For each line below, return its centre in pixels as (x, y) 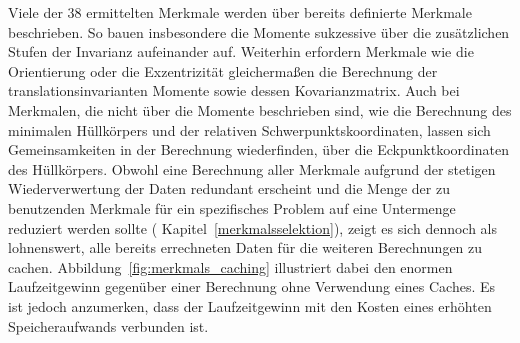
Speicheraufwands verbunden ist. (108, 325)
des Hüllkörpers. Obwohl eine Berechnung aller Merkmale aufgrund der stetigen (252, 168)
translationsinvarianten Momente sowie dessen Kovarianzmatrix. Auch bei (234, 90)
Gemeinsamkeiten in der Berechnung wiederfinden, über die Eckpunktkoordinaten (258, 149)
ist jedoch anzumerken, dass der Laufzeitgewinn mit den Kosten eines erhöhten (250, 305)
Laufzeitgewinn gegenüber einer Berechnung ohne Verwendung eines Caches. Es (252, 286)
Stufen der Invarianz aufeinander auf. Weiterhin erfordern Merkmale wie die (241, 51)
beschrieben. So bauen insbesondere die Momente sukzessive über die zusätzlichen (259, 31)
